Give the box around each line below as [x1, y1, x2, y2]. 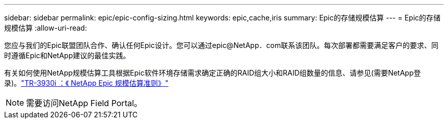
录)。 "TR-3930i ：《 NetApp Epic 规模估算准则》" [4, 79, 169, 87]
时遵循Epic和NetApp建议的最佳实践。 [4, 51, 130, 60]
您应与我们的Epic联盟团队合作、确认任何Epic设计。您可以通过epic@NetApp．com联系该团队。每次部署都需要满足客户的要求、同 [4, 41, 439, 50]
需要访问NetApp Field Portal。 [26, 98, 142, 108]
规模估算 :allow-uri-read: [4, 23, 87, 32]
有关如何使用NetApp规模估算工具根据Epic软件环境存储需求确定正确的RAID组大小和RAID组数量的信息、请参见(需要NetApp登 [4, 68, 421, 77]
